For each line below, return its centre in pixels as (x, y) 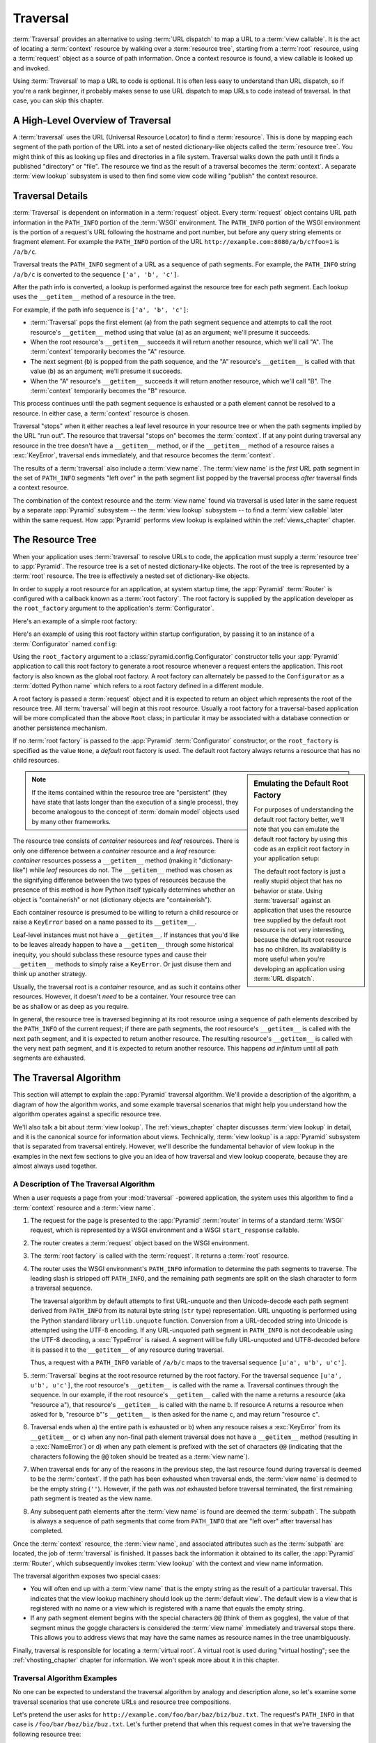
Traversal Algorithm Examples (65, 1678)
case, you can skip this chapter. (58, 100)
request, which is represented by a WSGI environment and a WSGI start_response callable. (165, 1230)
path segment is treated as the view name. (91, 1498)
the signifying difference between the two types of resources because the (119, 880)
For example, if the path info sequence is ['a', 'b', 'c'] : (101, 310)
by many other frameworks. (71, 821)
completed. (46, 1531)
